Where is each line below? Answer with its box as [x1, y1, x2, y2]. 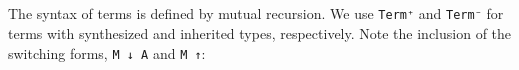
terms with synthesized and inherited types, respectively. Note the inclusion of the [8, 23, 512, 43]
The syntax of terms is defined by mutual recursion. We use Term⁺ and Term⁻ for [8, 3, 504, 24]
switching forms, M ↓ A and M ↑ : [8, 42, 206, 63]
